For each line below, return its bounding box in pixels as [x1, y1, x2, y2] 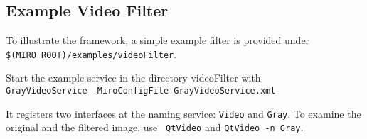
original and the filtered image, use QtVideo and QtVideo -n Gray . [6, 120, 304, 135]
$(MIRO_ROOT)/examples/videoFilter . [6, 46, 177, 61]
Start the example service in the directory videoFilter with [6, 70, 261, 85]
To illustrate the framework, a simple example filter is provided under [6, 33, 310, 48]
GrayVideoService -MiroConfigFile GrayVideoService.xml [6, 86, 276, 96]
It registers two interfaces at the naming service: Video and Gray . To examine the [6, 106, 361, 121]
